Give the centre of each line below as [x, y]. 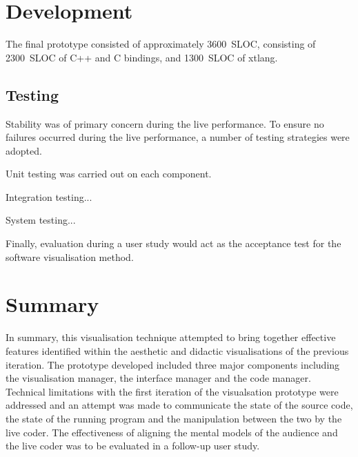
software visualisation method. [70, 256]
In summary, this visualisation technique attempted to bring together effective [171, 337]
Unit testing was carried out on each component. [109, 174]
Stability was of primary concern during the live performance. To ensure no [165, 123]
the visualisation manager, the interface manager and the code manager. [158, 378]
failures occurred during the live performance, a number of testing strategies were [178, 137]
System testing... [41, 220]
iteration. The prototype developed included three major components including [173, 364]
